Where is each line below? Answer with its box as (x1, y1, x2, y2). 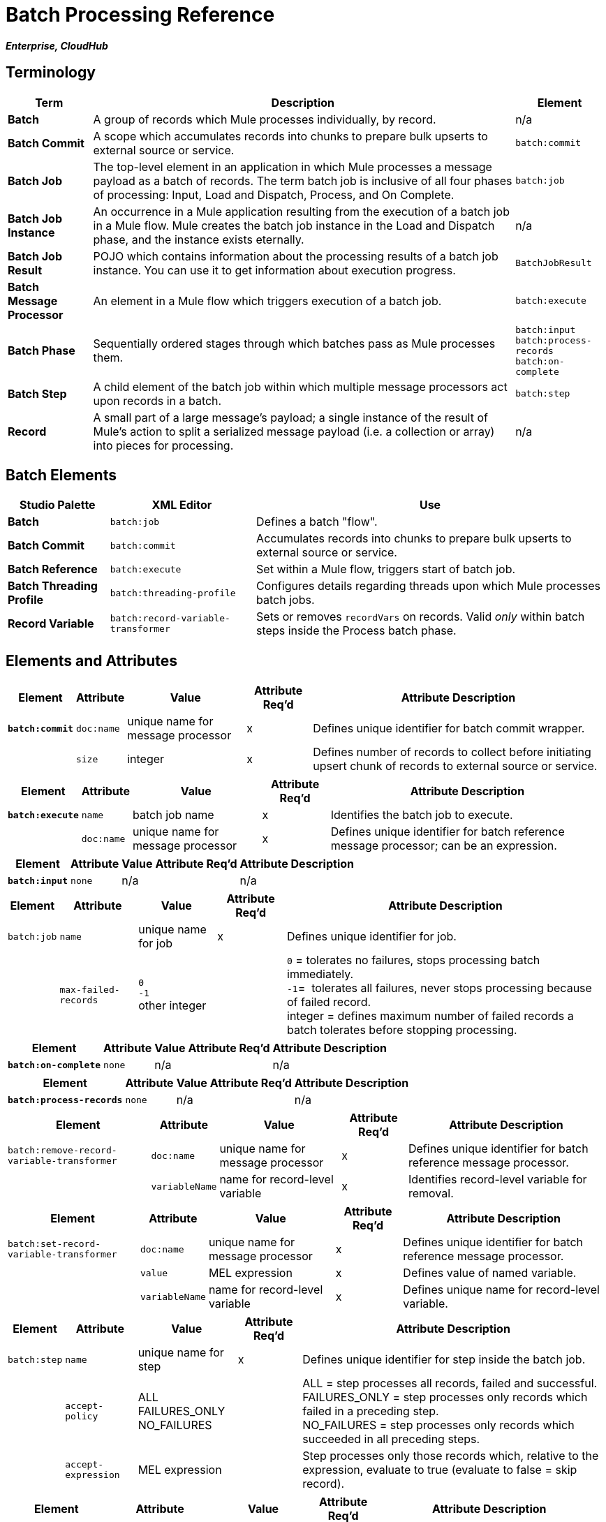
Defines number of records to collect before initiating (313, 745, 591, 760)
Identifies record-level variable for (408, 1172, 587, 1187)
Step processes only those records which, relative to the (302, 1449, 599, 1463)
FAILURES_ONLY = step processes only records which (302, 1390, 588, 1405)
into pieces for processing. (93, 438, 234, 452)
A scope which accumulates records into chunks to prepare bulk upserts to (93, 128, 488, 143)
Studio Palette (20, 498, 96, 512)
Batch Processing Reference (6, 3, 275, 27)
